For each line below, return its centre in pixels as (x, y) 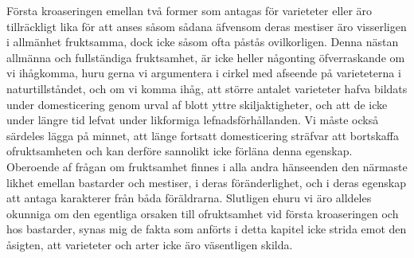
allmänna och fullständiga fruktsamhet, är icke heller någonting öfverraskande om (206, 57)
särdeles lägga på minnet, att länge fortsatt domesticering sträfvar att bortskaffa (203, 135)
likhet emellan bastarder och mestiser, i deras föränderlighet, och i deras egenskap (206, 182)
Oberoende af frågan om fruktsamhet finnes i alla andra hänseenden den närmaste (207, 166)
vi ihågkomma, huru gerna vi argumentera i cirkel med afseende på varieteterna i (204, 73)
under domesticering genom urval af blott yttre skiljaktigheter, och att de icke (197, 104)
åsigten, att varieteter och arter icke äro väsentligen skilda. (150, 244)
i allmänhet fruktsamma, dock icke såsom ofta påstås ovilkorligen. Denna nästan (203, 42)
